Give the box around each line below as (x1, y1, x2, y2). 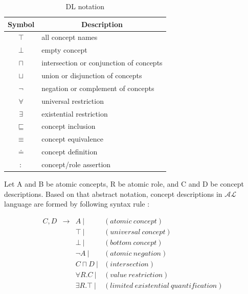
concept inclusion (41, 121, 96, 131)
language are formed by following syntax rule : (4, 198, 150, 209)
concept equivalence (41, 133, 103, 144)
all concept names (41, 32, 98, 42)
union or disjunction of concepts (41, 70, 142, 80)
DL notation (65, 1, 105, 11)
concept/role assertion (41, 159, 111, 169)
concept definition (41, 146, 98, 157)
